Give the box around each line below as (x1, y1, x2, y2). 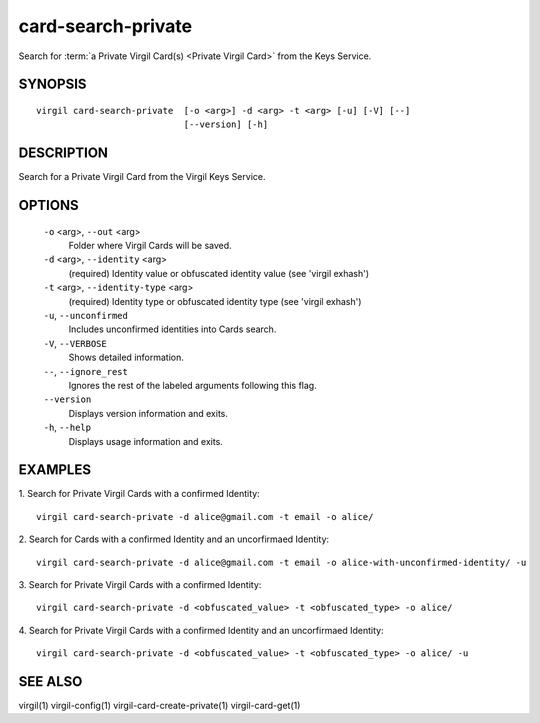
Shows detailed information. (68, 351, 184, 364)
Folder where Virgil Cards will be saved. (68, 240, 232, 252)
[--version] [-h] (183, 119, 269, 130)
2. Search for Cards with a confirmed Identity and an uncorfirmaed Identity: (18, 533, 330, 545)
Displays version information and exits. (68, 407, 229, 419)
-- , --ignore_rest (43, 365, 129, 377)
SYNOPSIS (18, 76, 87, 93)
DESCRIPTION (18, 145, 109, 162)
